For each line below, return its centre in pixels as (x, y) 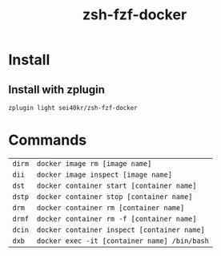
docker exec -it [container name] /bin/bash (123, 241)
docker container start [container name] (117, 185)
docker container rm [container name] (110, 207)
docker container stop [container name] (115, 197)
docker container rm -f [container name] (117, 219)
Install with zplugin (57, 89)
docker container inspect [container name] (121, 230)
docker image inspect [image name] (104, 175)
